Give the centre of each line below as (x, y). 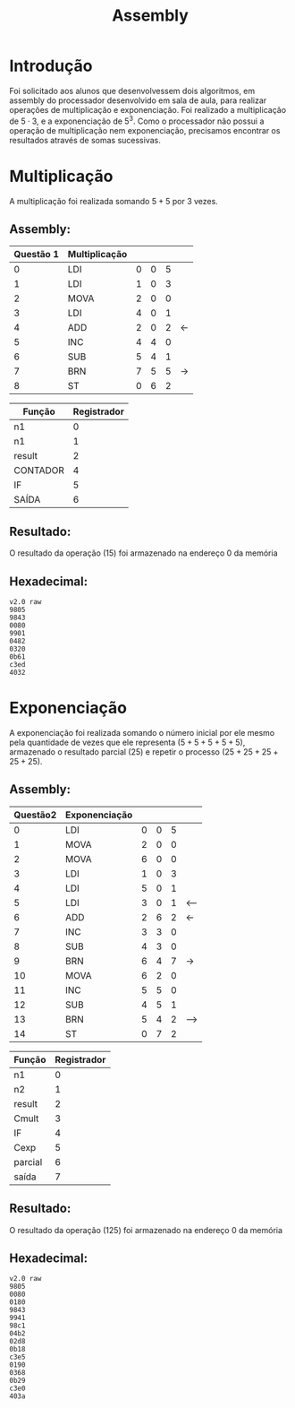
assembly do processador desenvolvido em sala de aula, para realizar (138, 100)
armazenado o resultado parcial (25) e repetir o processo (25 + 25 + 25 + (144, 752)
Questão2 (35, 815)
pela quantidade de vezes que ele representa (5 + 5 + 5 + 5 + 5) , (127, 742)
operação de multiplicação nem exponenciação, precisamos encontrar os (145, 130)
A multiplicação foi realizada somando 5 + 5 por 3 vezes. (114, 201)
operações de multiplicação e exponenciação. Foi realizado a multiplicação (148, 109)
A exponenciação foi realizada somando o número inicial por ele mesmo (142, 732)
